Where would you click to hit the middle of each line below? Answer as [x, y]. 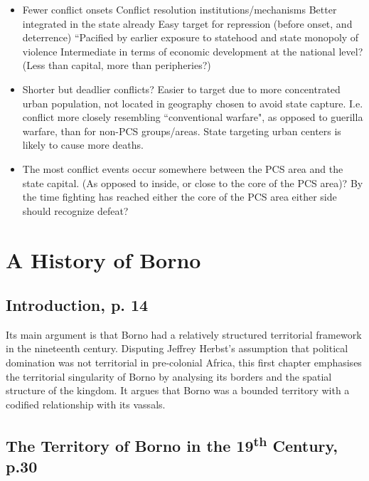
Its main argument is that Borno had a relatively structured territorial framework [184, 334]
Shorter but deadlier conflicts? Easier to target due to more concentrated [181, 89]
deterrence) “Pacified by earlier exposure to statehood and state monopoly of [191, 37]
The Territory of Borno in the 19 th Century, [172, 444]
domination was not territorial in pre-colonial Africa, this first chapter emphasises [184, 363]
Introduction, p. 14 [77, 305]
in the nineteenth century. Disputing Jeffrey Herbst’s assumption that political [177, 348]
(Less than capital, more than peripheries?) [117, 65]
